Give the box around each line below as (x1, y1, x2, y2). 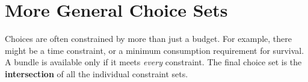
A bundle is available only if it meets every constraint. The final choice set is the (5, 56, 302, 68)
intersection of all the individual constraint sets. (5, 67, 188, 80)
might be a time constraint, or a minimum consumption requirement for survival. (5, 44, 304, 56)
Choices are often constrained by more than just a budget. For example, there (5, 32, 292, 45)
